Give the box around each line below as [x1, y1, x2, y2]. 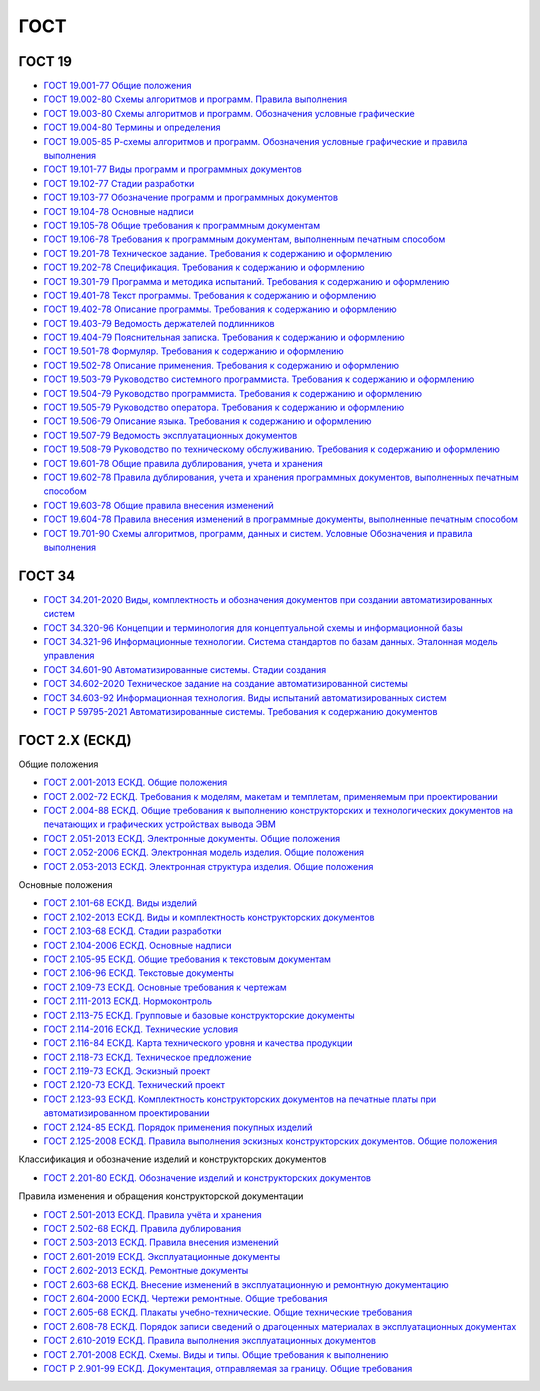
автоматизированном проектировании [43, 1107, 210, 1119]
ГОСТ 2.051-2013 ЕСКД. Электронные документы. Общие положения [43, 832, 341, 844]
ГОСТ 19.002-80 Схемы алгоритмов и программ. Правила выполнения [43, 93, 348, 105]
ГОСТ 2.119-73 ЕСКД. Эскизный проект [43, 1065, 211, 1077]
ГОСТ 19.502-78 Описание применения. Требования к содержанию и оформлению [43, 359, 400, 371]
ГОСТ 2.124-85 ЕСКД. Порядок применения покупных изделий [43, 1121, 313, 1133]
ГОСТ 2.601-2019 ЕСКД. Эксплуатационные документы [43, 1250, 281, 1262]
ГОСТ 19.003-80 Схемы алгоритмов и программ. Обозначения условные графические [43, 107, 415, 119]
